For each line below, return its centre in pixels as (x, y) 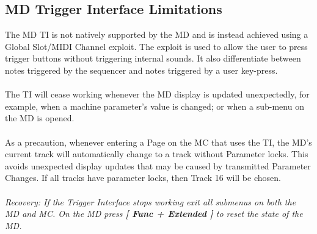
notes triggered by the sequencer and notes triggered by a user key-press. (141, 70)
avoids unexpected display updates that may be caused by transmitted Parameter (158, 165)
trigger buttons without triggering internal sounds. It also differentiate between (153, 58)
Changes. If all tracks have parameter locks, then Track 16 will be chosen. (143, 178)
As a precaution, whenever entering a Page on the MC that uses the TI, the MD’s (158, 142)
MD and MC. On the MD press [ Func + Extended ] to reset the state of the (154, 214)
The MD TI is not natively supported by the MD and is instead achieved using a (157, 34)
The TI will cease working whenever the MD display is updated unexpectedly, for (157, 94)
